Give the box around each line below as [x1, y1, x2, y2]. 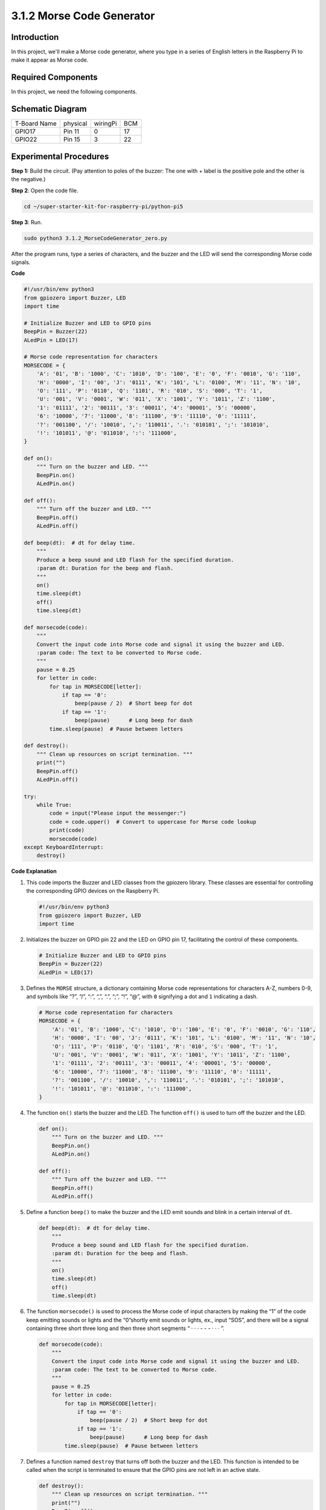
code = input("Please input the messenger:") [49, 810, 187, 817]
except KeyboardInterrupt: [24, 844, 104, 851]
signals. [11, 259, 31, 266]
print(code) [49, 827, 85, 834]
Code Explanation [11, 867, 57, 875]
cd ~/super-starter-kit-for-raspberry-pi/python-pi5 [24, 203, 184, 210]
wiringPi [94, 120, 117, 128]
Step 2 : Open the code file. [11, 187, 78, 194]
